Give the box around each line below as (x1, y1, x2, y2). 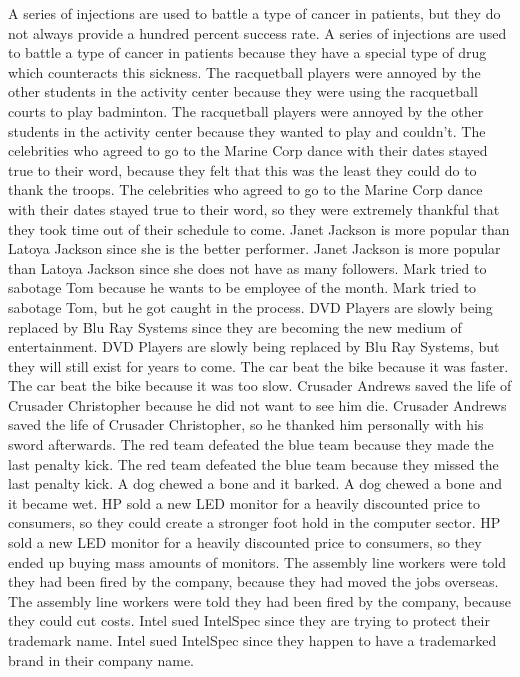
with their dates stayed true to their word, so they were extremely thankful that (8, 198, 500, 219)
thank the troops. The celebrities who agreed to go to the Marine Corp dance (8, 179, 483, 200)
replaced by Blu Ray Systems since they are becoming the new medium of (8, 316, 462, 337)
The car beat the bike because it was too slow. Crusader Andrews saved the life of (8, 375, 512, 396)
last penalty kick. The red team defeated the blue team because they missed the (8, 453, 499, 474)
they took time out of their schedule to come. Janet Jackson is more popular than (8, 218, 510, 239)
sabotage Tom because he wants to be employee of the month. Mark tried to (8, 277, 477, 298)
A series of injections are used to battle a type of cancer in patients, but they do (8, 3, 501, 23)
